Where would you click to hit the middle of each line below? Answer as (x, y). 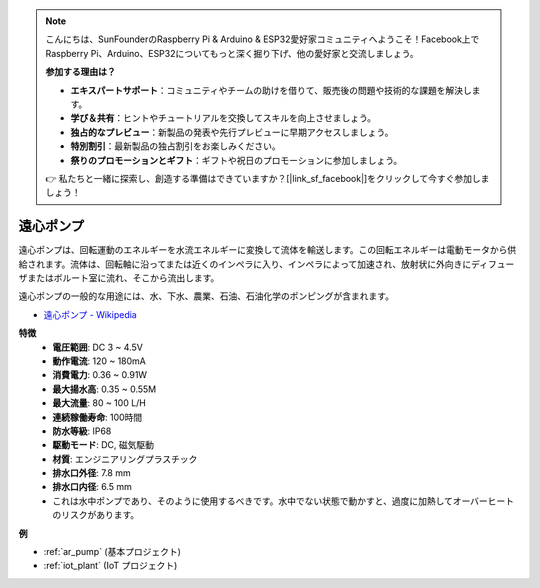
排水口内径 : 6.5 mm (92, 487)
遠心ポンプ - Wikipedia (90, 314)
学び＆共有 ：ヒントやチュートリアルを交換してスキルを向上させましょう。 (223, 118)
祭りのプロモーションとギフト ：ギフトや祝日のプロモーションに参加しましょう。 (236, 160)
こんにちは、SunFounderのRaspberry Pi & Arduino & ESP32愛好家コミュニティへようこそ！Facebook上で (262, 39)
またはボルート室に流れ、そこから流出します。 (123, 277)
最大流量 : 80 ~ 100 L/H (99, 403)
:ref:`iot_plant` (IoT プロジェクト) (110, 566)
